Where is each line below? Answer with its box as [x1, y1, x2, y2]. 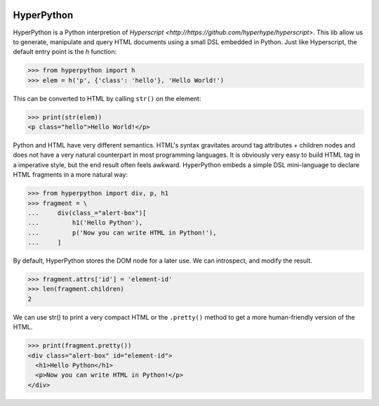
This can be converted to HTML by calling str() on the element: [13, 94, 201, 103]
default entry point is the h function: [13, 48, 117, 56]
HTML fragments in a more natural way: [13, 171, 128, 179]
